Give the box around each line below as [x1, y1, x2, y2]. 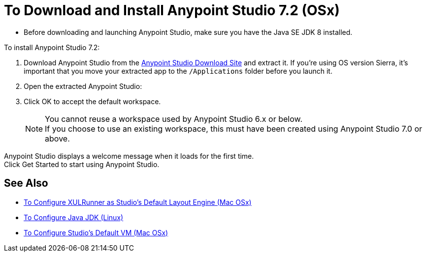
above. [45, 133, 70, 143]
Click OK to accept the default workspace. [24, 97, 161, 106]
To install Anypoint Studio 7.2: [4, 43, 100, 52]
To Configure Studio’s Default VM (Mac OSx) [24, 228, 168, 237]
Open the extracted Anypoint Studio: [24, 82, 142, 90]
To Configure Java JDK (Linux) [24, 213, 124, 222]
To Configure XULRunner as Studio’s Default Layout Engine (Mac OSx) [24, 198, 252, 206]
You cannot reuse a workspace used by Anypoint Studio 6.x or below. [45, 114, 302, 124]
